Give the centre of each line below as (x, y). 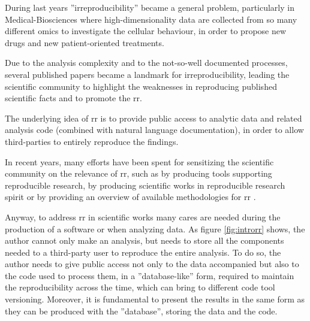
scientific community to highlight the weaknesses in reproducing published (141, 86)
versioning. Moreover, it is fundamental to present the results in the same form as (155, 299)
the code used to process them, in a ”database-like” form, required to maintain (150, 275)
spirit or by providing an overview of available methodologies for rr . (130, 197)
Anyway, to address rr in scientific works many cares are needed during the (143, 216)
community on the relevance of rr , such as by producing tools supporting (139, 173)
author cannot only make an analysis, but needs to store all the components (145, 240)
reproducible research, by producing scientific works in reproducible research (145, 185)
